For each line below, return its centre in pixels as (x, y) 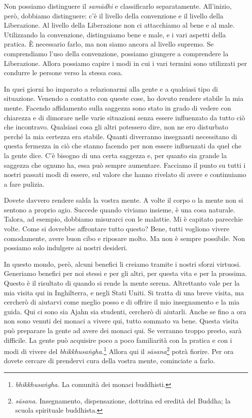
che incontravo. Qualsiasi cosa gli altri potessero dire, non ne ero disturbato (116, 127)
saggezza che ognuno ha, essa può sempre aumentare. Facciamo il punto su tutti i (125, 165)
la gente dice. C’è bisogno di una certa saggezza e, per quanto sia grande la (115, 155)
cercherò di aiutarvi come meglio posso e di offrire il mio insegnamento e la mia (122, 302)
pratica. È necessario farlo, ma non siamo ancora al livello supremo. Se (109, 44)
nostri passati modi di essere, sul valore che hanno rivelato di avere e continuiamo (125, 174)
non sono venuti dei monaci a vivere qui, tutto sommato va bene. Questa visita (121, 321)
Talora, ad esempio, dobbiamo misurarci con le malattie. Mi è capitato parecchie (124, 219)
